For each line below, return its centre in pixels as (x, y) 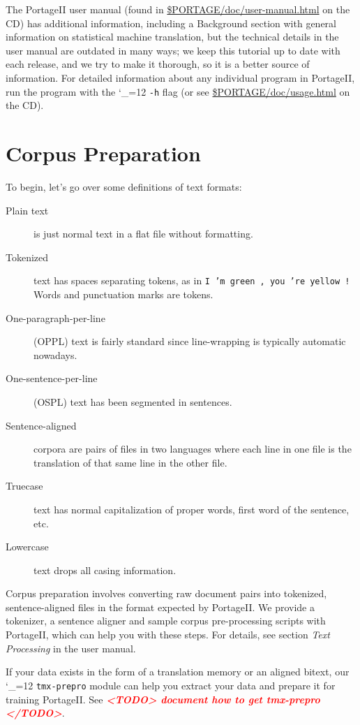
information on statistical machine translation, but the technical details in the (172, 37)
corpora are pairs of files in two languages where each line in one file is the (193, 449)
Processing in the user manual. (71, 648)
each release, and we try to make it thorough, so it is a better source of (158, 64)
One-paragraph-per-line (55, 317)
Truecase (24, 486)
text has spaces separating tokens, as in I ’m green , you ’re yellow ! (192, 280)
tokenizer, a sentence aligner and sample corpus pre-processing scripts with (166, 621)
